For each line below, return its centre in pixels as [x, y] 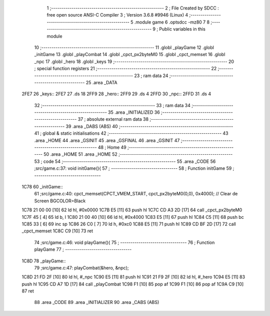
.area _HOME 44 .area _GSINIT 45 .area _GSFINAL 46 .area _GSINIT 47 [107, 140]
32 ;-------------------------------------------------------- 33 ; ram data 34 [112, 105]
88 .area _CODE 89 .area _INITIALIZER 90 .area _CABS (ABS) [97, 302]
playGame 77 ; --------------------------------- [83, 249]
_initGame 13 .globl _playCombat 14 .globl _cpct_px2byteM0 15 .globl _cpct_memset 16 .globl [130, 55]
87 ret [28, 291]
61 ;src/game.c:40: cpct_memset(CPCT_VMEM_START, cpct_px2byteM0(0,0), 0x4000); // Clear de [136, 194]
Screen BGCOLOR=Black [60, 201]
